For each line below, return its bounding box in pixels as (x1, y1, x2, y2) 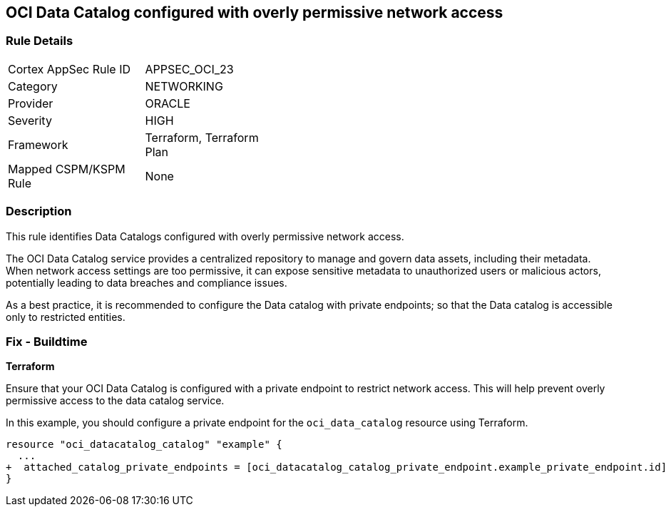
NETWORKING (145, 78, 223, 93)
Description (6, 204, 72, 219)
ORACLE (145, 96, 190, 111)
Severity (8, 113, 52, 128)
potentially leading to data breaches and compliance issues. (6, 276, 287, 289)
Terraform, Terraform (145, 130, 259, 145)
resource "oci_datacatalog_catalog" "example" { (6, 439, 282, 451)
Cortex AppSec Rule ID (8, 61, 131, 76)
